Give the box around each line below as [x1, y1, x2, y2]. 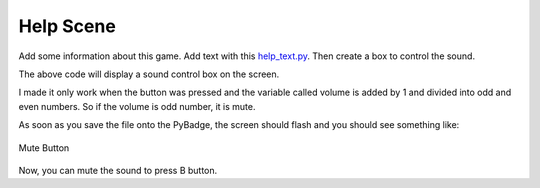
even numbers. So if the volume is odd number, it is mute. [18, 100, 256, 112]
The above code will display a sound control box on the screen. [18, 68, 280, 80]
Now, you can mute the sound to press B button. [18, 164, 218, 176]
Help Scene [18, 15, 117, 37]
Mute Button [18, 141, 70, 154]
